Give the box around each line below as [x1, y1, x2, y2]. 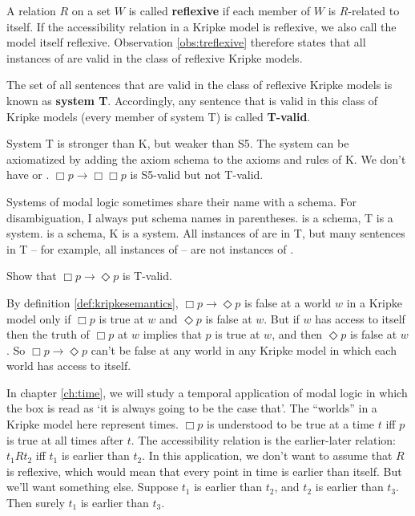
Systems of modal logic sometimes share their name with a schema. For [6, 193, 357, 209]
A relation [6, 2, 56, 18]
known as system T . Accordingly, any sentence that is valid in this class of [6, 91, 378, 108]
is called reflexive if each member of [128, 2, 311, 18]
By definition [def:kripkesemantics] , [6, 294, 179, 311]
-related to [348, 2, 400, 18]
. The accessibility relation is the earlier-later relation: [131, 431, 396, 448]
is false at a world [244, 294, 332, 311]
